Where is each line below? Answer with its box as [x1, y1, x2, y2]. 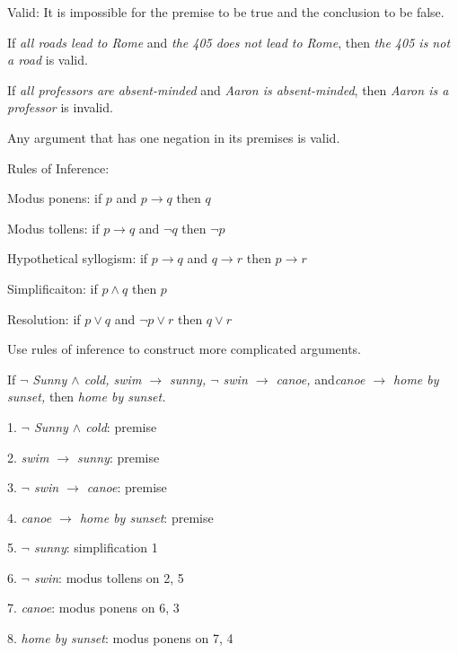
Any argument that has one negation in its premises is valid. [7, 128, 340, 146]
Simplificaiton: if [7, 278, 98, 297]
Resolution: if [7, 309, 81, 328]
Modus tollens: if [7, 218, 100, 237]
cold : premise [85, 417, 157, 436]
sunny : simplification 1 [33, 538, 158, 557]
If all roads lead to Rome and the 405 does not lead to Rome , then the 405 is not [7, 32, 451, 51]
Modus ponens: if [7, 189, 102, 207]
